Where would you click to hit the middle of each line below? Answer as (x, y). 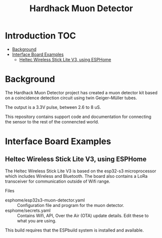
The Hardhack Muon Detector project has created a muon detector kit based (81, 92)
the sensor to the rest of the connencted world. (52, 121)
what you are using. (37, 221)
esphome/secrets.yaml (28, 210)
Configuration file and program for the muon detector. (71, 205)
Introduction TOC (41, 36)
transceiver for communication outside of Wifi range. (58, 181)
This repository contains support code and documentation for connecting (78, 117)
